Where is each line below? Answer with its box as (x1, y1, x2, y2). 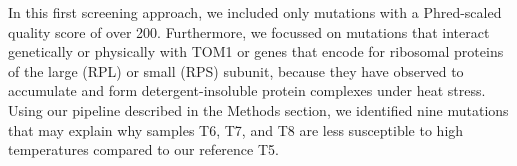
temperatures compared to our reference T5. (8, 139, 279, 160)
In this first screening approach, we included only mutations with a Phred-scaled (8, 2, 502, 22)
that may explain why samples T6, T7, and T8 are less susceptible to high (8, 119, 464, 140)
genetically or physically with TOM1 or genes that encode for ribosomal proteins (8, 41, 504, 62)
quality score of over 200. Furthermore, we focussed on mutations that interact (8, 21, 490, 42)
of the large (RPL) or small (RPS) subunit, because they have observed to (8, 60, 464, 81)
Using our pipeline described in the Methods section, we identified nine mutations (8, 99, 509, 120)
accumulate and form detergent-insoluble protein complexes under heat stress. (8, 80, 486, 101)
